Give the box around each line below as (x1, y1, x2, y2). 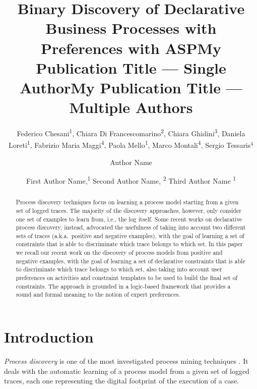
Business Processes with (45, 18, 217, 38)
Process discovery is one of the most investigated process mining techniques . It (4, 356, 248, 366)
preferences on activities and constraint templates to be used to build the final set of (16, 273, 238, 282)
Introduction (4, 326, 94, 347)
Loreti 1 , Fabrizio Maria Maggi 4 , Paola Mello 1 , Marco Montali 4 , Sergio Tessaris (9, 138, 251, 150)
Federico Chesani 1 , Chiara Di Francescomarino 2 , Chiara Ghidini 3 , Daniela (17, 127, 245, 138)
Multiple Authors (69, 97, 193, 118)
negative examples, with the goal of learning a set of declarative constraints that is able (16, 256, 245, 265)
